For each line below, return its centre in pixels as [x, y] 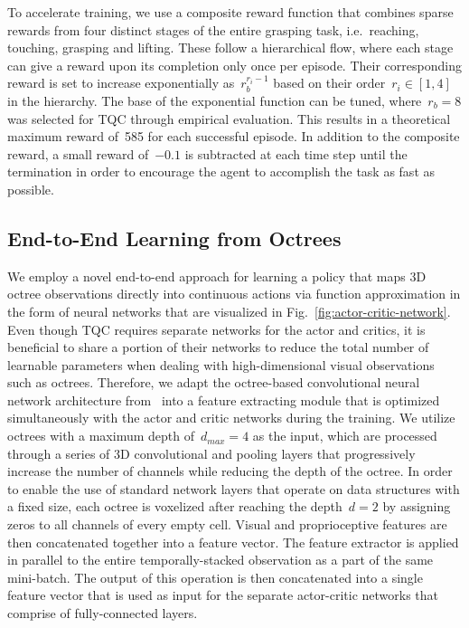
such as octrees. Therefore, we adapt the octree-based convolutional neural [214, 382]
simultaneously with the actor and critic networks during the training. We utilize [231, 418]
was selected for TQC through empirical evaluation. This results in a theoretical [229, 118]
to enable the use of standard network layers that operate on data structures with [234, 488]
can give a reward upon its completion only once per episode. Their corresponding [234, 65]
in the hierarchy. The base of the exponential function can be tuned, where [215, 100]
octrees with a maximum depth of [101, 436]
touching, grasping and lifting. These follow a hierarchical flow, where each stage [230, 48]
